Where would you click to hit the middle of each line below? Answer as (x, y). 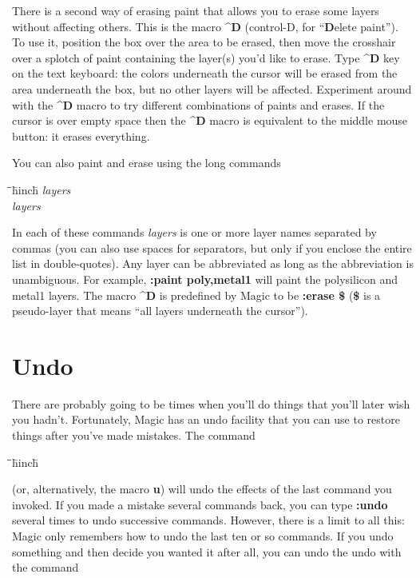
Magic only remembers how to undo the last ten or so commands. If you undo (203, 535)
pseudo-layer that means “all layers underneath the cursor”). (160, 311)
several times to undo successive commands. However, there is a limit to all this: (208, 520)
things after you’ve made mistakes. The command (134, 435)
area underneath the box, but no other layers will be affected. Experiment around (212, 88)
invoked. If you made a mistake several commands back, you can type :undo (200, 504)
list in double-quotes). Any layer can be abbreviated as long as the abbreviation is (213, 263)
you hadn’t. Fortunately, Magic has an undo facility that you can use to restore (206, 419)
